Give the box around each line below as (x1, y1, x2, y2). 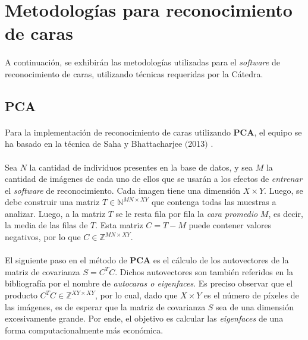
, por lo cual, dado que (95, 289, 178, 301)
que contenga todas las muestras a (151, 196, 276, 208)
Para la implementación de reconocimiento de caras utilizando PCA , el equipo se (5, 125, 302, 138)
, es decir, (268, 207, 303, 219)
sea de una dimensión (216, 300, 294, 313)
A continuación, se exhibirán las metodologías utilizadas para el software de (5, 56, 280, 68)
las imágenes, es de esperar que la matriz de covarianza (5, 300, 206, 313)
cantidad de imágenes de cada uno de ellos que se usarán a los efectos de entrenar (5, 172, 303, 185)
